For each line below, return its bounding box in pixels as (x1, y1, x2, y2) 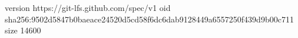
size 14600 (5, 24, 41, 36)
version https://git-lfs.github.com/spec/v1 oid (5, 2, 171, 13)
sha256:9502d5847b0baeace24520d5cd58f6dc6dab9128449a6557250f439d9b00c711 (5, 13, 294, 25)
